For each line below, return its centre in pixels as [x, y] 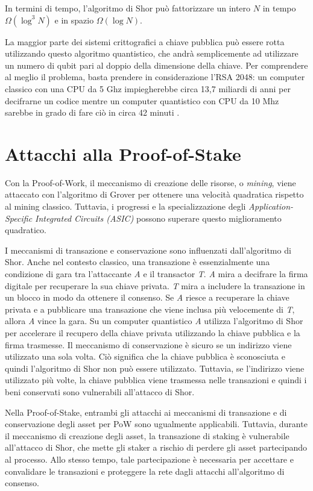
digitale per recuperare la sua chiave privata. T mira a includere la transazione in [155, 285]
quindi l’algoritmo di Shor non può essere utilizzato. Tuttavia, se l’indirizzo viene [155, 368]
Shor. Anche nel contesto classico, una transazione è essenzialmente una [138, 262]
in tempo [279, 8]
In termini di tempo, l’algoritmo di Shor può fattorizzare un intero [128, 8]
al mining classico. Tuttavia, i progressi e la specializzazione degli [125, 206]
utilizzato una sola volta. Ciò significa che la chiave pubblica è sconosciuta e [145, 356]
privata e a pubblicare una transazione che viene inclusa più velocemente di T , [150, 309]
